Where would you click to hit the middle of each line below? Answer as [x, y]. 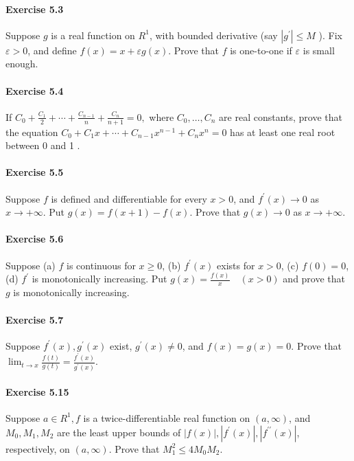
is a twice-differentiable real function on [167, 417]
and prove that [314, 279]
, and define [52, 50]
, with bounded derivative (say [213, 35]
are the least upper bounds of [119, 432]
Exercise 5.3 [35, 9]
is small [319, 50]
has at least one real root [283, 132]
